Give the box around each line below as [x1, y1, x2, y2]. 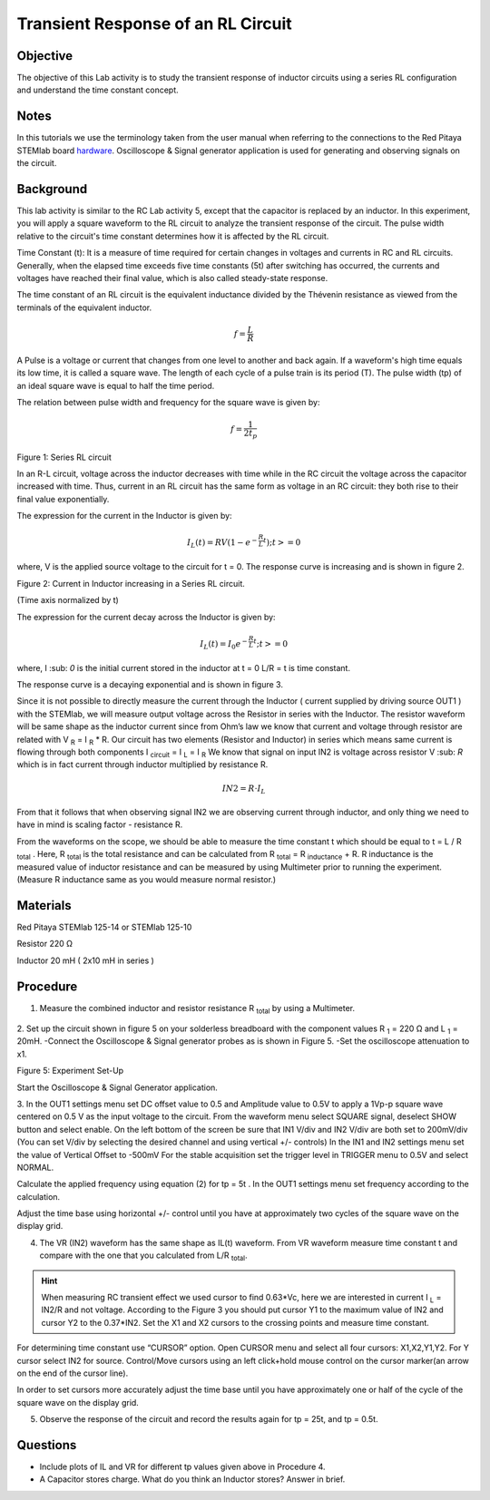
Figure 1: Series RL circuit [16, 452, 113, 463]
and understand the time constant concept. [16, 84, 179, 95]
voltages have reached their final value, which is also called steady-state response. [16, 273, 328, 283]
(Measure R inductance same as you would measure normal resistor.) [16, 874, 277, 885]
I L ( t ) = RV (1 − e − [187, 536, 258, 550]
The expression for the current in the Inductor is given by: [16, 511, 232, 521]
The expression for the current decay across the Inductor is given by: [16, 611, 276, 622]
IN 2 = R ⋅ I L [221, 783, 267, 795]
